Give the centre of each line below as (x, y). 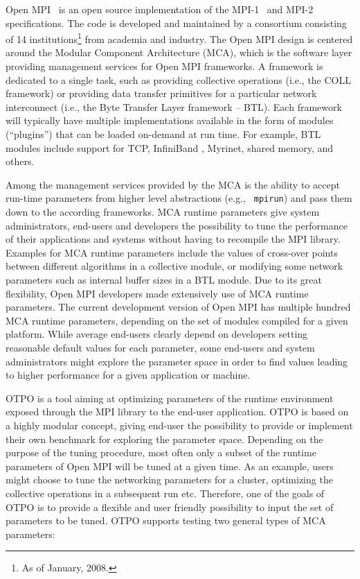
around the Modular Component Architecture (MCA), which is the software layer (179, 52)
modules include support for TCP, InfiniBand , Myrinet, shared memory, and (170, 147)
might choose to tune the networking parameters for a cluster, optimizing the (169, 479)
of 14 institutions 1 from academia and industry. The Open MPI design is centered (179, 38)
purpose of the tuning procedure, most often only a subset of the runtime (161, 452)
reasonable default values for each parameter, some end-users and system (160, 347)
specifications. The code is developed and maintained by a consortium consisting (176, 23)
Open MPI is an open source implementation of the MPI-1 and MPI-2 (160, 9)
